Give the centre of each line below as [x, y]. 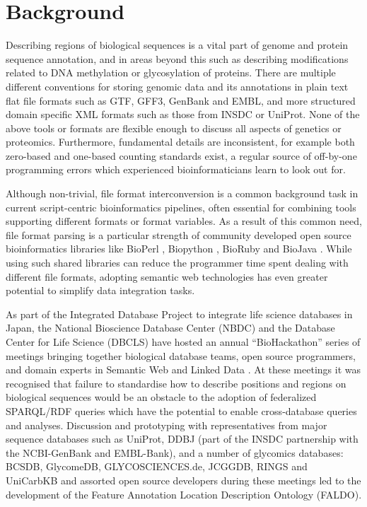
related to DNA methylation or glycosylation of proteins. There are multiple [171, 72]
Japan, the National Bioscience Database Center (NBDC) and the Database [170, 328]
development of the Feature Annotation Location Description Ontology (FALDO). [184, 494]
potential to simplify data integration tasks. [100, 290]
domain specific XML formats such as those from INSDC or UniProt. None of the [183, 114]
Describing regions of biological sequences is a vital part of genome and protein [177, 45]
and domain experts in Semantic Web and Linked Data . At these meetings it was [183, 369]
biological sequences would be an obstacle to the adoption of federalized [161, 397]
